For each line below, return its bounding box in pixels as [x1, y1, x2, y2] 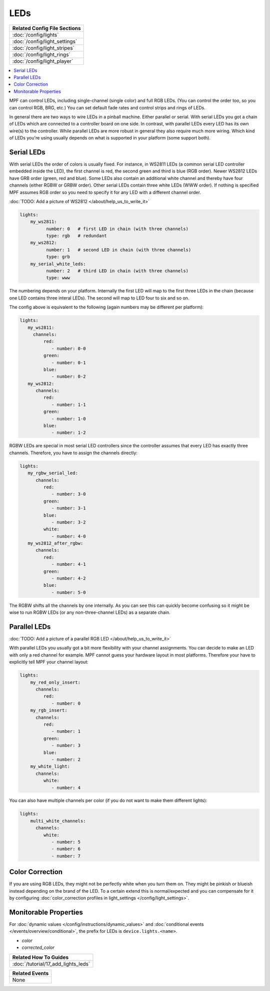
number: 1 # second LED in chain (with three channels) [45, 247, 191, 253]
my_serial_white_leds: [30, 261, 86, 267]
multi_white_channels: [30, 818, 86, 823]
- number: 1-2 [51, 430, 86, 436]
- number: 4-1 [51, 562, 86, 567]
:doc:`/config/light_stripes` [12, 44, 74, 51]
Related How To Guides [12, 953, 69, 960]
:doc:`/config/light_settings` [12, 38, 77, 45]
